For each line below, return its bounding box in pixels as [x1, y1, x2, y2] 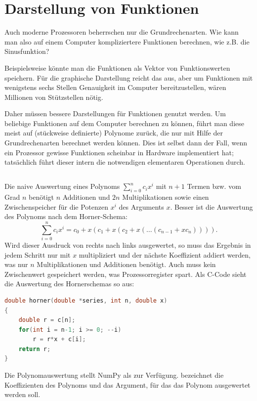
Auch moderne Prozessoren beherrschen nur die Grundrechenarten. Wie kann [4, 27, 239, 37]
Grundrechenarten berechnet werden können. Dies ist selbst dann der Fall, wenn [4, 137, 248, 148]
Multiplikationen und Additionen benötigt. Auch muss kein [37, 259, 216, 269]
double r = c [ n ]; [18, 316, 76, 324]
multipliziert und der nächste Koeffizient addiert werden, [79, 249, 251, 260]
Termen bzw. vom [187, 181, 241, 191]
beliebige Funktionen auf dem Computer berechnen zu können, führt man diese [4, 118, 244, 128]
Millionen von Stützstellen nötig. [4, 91, 103, 102]
